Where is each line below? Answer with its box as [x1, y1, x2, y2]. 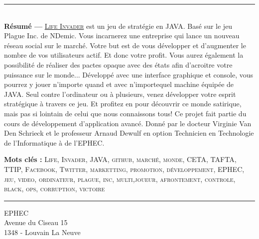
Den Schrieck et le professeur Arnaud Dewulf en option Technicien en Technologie [4, 128, 254, 138]
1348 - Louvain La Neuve [4, 227, 81, 237]
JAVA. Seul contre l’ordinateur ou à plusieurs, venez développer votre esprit [4, 88, 236, 99]
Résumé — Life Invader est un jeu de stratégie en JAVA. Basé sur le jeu [4, 20, 233, 31]
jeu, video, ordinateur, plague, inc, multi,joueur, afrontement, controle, [4, 173, 236, 184]
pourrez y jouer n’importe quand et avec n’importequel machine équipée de [4, 79, 234, 89]
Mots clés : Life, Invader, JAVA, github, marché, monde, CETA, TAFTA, [4, 154, 237, 164]
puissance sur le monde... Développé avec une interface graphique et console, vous [4, 69, 253, 80]
